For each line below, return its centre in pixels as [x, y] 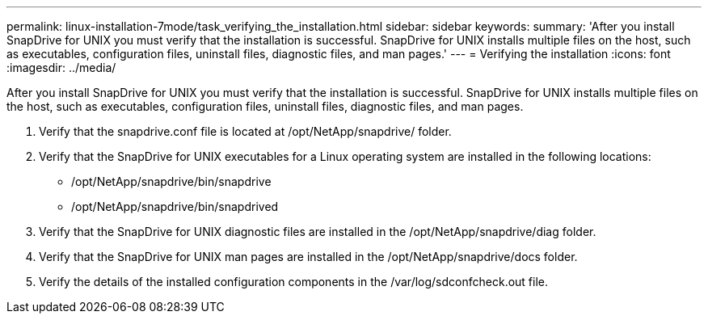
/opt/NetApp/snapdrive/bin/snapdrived [175, 206]
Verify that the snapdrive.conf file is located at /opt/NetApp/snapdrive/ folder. [245, 131]
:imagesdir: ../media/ [61, 67]
